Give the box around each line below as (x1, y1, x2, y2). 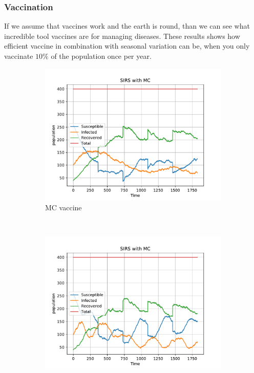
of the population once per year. (51, 51, 152, 61)
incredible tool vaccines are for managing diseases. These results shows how (4, 30, 240, 41)
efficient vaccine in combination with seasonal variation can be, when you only (4, 40, 250, 51)
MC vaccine (45, 202, 82, 213)
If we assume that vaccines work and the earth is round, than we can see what (4, 20, 250, 31)
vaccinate (4, 51, 33, 61)
